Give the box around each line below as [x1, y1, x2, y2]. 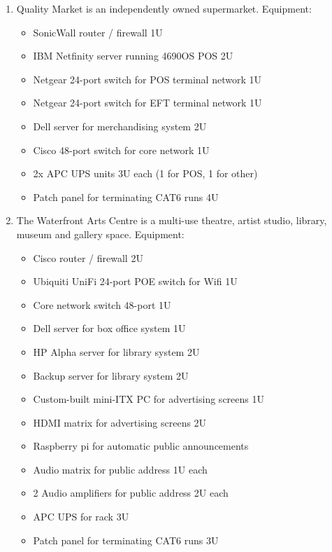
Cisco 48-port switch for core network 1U [33, 142, 210, 157]
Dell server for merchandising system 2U [33, 118, 207, 133]
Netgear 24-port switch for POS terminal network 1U [33, 71, 261, 86]
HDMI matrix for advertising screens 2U [33, 415, 207, 429]
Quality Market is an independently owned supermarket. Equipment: [16, 1, 312, 15]
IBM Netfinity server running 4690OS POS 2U [33, 48, 233, 63]
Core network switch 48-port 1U [33, 297, 171, 312]
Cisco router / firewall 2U [33, 250, 143, 265]
